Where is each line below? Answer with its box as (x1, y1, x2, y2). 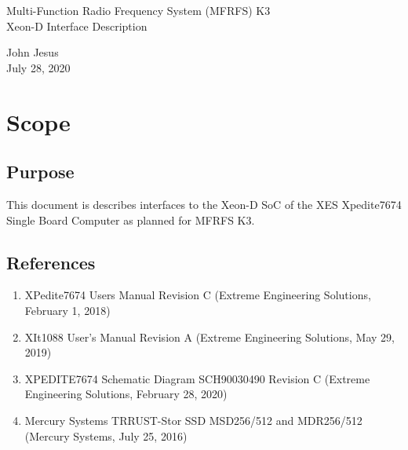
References (6, 250, 96, 274)
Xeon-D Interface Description (6, 17, 148, 34)
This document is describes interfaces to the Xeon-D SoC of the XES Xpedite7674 (6, 196, 402, 212)
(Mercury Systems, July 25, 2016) (24, 427, 188, 444)
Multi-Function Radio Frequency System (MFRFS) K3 (6, 2, 271, 18)
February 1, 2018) (24, 302, 111, 318)
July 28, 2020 (6, 59, 71, 75)
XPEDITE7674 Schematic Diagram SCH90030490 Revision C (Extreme (24, 370, 370, 386)
